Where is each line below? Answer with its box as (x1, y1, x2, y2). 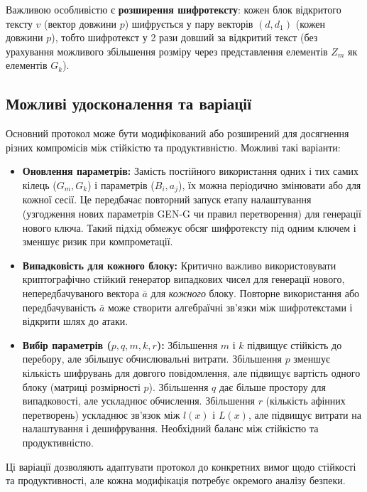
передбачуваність (22, 299, 97, 314)
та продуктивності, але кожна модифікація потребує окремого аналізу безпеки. (6, 473, 346, 488)
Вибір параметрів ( (22, 337, 111, 352)
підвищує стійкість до (247, 337, 342, 352)
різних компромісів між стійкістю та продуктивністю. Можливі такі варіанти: (6, 139, 341, 154)
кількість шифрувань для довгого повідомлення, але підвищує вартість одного (22, 365, 361, 380)
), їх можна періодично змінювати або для (178, 177, 361, 192)
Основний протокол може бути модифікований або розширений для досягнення (6, 126, 349, 141)
